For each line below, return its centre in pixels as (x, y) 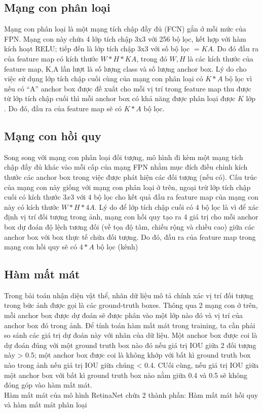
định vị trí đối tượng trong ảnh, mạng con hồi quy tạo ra (93, 217)
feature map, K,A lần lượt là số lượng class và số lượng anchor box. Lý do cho (125, 68)
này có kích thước (32, 206)
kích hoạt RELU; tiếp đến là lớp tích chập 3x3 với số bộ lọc (97, 49)
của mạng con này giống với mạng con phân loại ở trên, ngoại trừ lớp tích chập (127, 187)
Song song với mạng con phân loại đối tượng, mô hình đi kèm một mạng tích (124, 157)
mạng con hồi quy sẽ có (41, 247)
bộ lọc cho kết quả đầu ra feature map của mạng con (176, 197)
